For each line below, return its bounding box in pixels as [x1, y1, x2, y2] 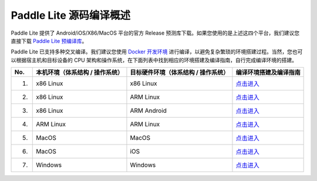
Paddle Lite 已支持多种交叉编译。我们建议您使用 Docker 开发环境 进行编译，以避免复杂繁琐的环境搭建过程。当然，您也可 [11, 48, 303, 55]
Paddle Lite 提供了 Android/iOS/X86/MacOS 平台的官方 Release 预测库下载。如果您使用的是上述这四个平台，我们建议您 [11, 29, 300, 36]
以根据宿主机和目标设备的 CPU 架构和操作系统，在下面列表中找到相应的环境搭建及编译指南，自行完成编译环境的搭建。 [11, 56, 298, 63]
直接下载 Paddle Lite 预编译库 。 [11, 37, 87, 44]
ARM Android [130, 106, 167, 115]
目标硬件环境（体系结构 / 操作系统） [130, 68, 230, 76]
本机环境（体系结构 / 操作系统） [36, 68, 123, 76]
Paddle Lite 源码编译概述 [11, 9, 130, 22]
